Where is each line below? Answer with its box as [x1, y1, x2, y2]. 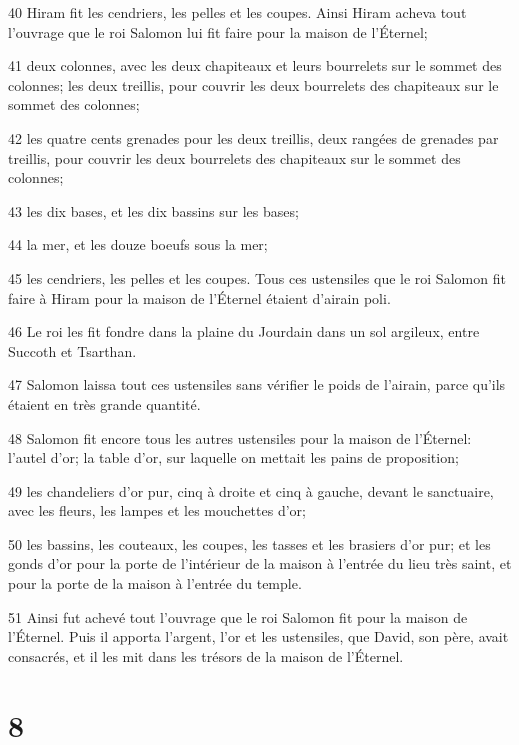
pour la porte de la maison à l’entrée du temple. [8, 573, 302, 594]
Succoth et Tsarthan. [8, 340, 137, 361]
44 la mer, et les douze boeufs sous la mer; [8, 234, 268, 255]
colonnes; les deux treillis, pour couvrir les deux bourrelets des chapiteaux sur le [8, 74, 499, 95]
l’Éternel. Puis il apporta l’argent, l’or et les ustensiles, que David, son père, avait [8, 626, 509, 647]
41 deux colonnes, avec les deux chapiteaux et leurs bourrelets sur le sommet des [8, 55, 502, 76]
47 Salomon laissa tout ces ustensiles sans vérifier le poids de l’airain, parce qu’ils [8, 374, 506, 395]
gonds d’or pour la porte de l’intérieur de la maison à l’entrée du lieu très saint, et [8, 553, 512, 574]
